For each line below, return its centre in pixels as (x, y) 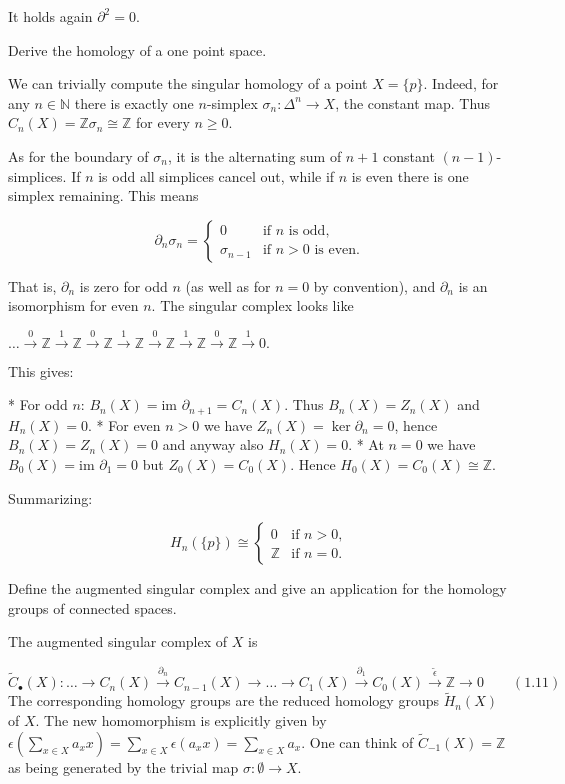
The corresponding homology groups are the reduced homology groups (223, 700)
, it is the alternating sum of (254, 155)
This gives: (41, 370)
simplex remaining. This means (103, 195)
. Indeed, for (461, 83)
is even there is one (410, 175)
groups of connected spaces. (92, 607)
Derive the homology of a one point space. (137, 49)
